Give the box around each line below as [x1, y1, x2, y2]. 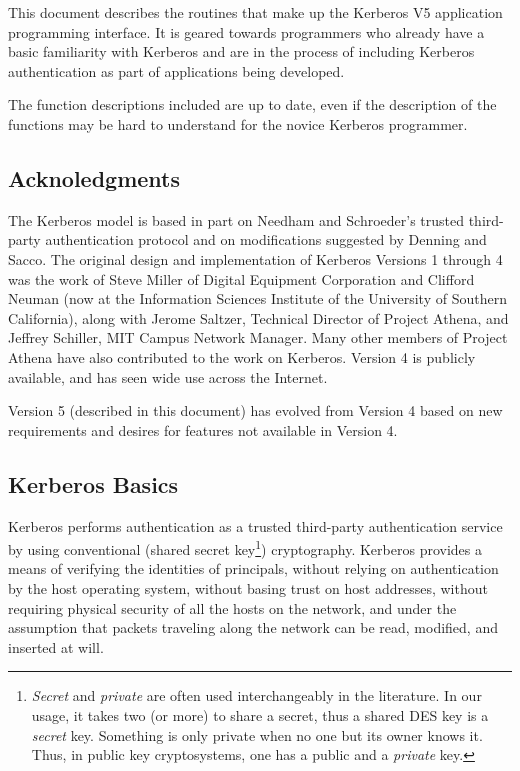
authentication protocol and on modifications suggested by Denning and [45, 229, 487, 250]
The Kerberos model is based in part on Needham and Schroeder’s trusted [8, 209, 465, 230]
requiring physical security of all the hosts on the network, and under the [8, 597, 457, 618]
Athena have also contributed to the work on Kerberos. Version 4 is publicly [8, 346, 476, 367]
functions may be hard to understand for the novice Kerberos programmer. [8, 113, 468, 134]
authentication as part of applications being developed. [8, 60, 345, 81]
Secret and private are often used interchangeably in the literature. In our [31, 685, 482, 706]
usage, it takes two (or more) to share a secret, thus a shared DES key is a [31, 704, 489, 725]
